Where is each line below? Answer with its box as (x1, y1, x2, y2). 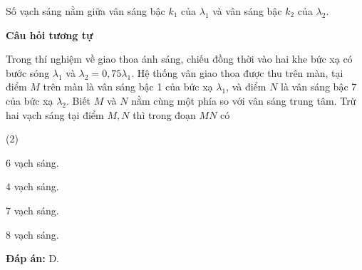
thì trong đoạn (133, 107, 196, 122)
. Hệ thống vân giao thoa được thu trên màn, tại (131, 65, 343, 80)
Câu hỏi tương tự (6, 27, 93, 42)
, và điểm (226, 79, 267, 94)
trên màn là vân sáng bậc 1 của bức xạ (43, 79, 213, 94)
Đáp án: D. (6, 251, 59, 266)
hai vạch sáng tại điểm (6, 107, 104, 122)
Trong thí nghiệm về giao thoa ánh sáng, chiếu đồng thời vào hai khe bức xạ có (6, 51, 353, 66)
